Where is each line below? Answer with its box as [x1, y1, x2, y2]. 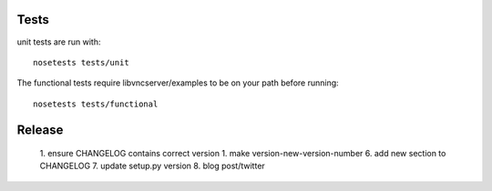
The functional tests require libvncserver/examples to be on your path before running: [16, 77, 339, 88]
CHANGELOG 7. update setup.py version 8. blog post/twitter [39, 160, 266, 172]
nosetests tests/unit [33, 57, 129, 67]
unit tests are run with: [16, 36, 101, 47]
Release [16, 122, 64, 137]
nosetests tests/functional [33, 98, 159, 109]
